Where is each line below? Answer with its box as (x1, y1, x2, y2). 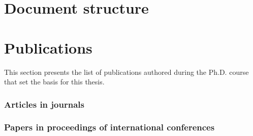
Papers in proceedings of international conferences (4, 121, 215, 133)
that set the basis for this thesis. (4, 76, 105, 87)
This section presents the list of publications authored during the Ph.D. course (4, 66, 249, 77)
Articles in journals (4, 98, 84, 110)
